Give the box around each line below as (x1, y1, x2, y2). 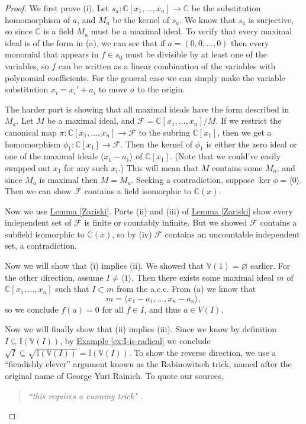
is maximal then (39, 173, 98, 185)
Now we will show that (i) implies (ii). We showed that (5, 259, 204, 272)
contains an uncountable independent (165, 227, 300, 240)
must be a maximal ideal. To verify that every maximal (91, 25, 292, 37)
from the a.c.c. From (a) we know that (116, 282, 256, 295)
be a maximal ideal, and (47, 114, 135, 127)
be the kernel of (112, 13, 169, 25)
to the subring (138, 126, 190, 138)
